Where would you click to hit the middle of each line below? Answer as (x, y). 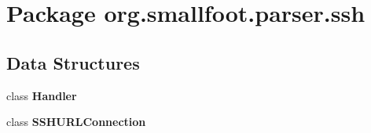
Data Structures (73, 62)
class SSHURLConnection (76, 122)
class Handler (42, 95)
